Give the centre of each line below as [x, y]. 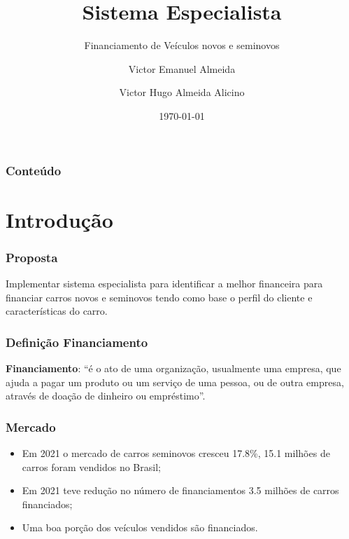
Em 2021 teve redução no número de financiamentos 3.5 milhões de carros [180, 490]
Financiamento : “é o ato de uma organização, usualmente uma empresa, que [173, 368]
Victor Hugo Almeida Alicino [182, 92]
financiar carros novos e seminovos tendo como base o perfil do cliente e [159, 297]
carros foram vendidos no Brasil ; [91, 466]
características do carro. [57, 311]
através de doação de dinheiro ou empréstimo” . [106, 396]
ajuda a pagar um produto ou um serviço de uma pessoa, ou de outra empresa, [175, 382]
